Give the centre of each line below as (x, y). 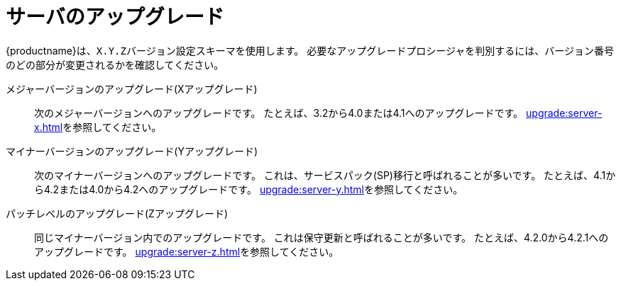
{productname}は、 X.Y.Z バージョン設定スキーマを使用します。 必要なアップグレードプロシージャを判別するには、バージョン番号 (310, 50)
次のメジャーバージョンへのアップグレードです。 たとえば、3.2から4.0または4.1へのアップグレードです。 (279, 113)
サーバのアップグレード (115, 17)
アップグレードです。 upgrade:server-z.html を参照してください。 (187, 251)
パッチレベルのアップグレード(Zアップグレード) (117, 213)
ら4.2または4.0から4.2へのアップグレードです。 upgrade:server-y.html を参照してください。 (249, 189)
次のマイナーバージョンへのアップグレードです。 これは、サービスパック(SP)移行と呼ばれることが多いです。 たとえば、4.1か (325, 175)
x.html (49, 127)
